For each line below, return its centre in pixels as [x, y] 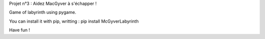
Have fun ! [20, 30]
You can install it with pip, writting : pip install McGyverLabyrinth [74, 21]
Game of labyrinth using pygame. [43, 13]
